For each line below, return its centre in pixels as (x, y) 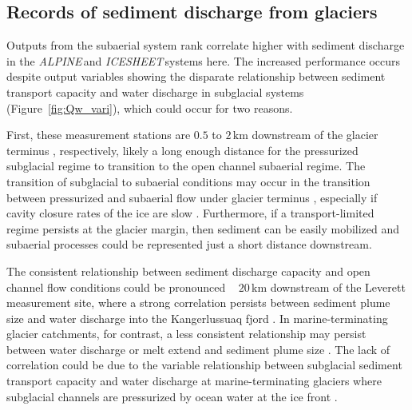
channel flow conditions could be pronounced (116, 287)
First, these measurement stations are (99, 135)
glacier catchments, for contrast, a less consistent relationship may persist (186, 334)
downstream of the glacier (315, 135)
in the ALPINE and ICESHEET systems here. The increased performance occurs (204, 60)
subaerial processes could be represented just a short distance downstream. (189, 244)
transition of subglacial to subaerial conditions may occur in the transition (188, 181)
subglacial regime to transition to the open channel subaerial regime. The (186, 166)
